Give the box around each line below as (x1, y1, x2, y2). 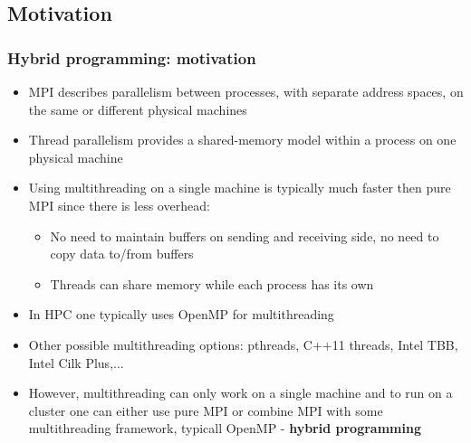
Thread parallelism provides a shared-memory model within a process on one (28, 130, 457, 149)
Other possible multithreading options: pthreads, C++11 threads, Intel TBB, (28, 335, 458, 353)
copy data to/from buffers (50, 244, 194, 263)
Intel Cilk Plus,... (28, 353, 124, 372)
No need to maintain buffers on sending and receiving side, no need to (50, 226, 439, 245)
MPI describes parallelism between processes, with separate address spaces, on (28, 82, 464, 100)
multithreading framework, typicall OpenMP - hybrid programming (28, 419, 421, 438)
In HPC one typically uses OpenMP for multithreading (28, 305, 334, 324)
